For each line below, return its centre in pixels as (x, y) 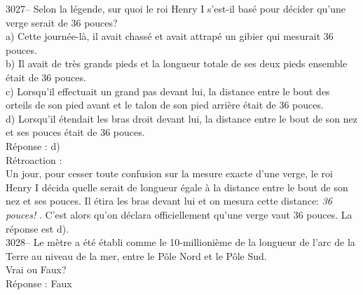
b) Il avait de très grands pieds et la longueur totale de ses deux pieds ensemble (177, 63)
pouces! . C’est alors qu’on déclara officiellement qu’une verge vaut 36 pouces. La (179, 214)
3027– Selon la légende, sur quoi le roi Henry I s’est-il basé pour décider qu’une (176, 8)
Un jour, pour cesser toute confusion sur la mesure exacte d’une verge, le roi (169, 173)
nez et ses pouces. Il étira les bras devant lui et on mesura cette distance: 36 (169, 201)
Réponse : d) (33, 145)
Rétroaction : (34, 159)
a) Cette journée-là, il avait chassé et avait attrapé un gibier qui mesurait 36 (170, 36)
